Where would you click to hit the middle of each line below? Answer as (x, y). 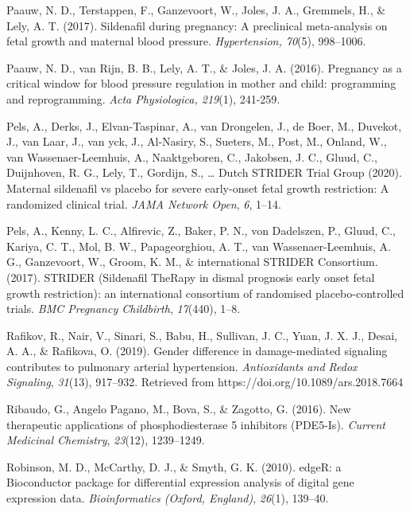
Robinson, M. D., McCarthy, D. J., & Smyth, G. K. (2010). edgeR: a (174, 466)
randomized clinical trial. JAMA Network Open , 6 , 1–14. (144, 203)
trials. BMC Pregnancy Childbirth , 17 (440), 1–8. (124, 309)
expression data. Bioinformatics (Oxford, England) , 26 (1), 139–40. (168, 498)
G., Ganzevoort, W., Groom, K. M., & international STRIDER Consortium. (192, 262)
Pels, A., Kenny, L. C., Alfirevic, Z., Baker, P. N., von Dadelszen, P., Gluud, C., (201, 231)
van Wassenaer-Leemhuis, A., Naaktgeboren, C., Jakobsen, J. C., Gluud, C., (192, 156)
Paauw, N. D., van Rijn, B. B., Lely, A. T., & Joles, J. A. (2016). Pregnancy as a (204, 67)
